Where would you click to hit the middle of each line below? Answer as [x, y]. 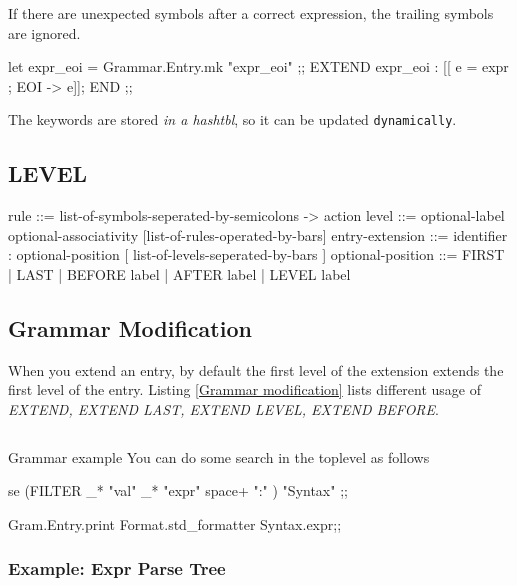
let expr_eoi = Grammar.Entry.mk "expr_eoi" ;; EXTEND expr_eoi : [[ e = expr [258, 66]
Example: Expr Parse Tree [117, 568]
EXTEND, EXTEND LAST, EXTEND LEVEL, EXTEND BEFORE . [223, 409]
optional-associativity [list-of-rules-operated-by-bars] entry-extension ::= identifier [258, 234]
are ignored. [44, 32]
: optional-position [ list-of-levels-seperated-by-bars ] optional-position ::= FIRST [256, 254]
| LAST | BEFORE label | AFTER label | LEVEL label [179, 274]
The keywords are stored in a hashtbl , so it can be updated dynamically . [232, 119]
